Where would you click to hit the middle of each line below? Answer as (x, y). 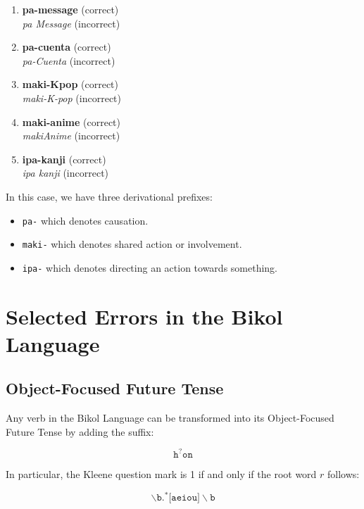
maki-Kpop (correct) (70, 84)
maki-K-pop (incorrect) (71, 98)
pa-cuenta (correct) (67, 47)
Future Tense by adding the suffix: (80, 431)
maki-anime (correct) (71, 121)
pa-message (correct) (70, 9)
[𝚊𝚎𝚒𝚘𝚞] (184, 498)
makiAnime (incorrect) (71, 136)
